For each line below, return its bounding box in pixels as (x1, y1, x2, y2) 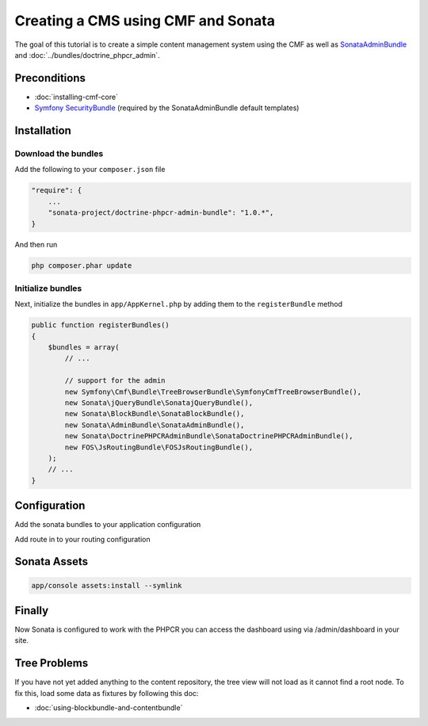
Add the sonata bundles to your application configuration (14, 520, 201, 529)
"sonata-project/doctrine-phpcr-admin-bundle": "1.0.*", (48, 208, 274, 217)
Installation (14, 124, 71, 138)
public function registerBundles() (31, 321, 170, 330)
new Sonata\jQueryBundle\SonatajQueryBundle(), (64, 398, 254, 407)
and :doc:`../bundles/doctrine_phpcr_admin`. (14, 50, 160, 59)
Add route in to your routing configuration (14, 534, 151, 544)
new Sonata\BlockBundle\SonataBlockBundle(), (64, 409, 245, 418)
